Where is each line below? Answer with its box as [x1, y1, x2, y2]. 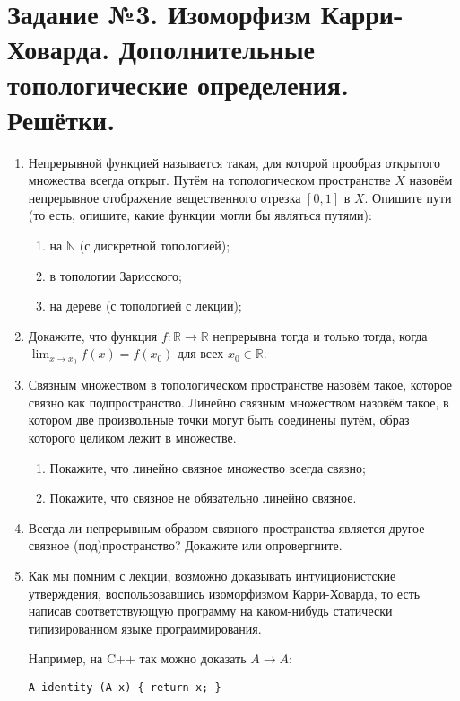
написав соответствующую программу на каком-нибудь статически [28, 601, 393, 620]
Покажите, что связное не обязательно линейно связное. [49, 488, 357, 507]
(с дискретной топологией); [79, 236, 230, 255]
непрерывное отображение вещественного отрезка [28, 188, 301, 206]
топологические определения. [7, 66, 349, 102]
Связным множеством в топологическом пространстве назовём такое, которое [28, 375, 453, 394]
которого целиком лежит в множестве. [28, 428, 237, 447]
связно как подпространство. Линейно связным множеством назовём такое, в [28, 392, 449, 411]
